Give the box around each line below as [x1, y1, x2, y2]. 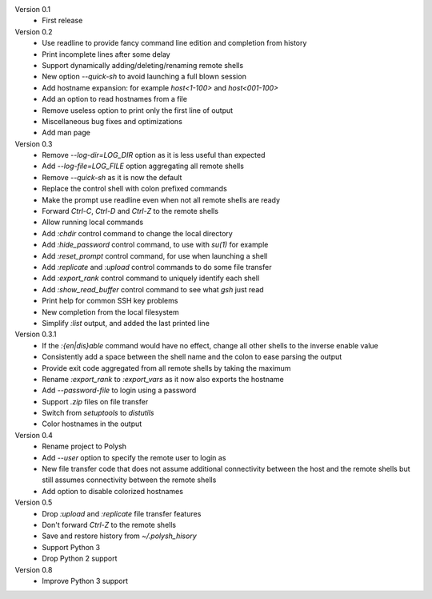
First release [42, 16, 83, 26]
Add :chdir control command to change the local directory [42, 228, 234, 238]
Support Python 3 [42, 542, 100, 552]
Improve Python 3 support [42, 576, 128, 585]
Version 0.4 [14, 430, 54, 440]
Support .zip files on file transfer [42, 396, 149, 406]
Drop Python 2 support [42, 553, 118, 564]
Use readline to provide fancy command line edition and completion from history [42, 38, 307, 48]
